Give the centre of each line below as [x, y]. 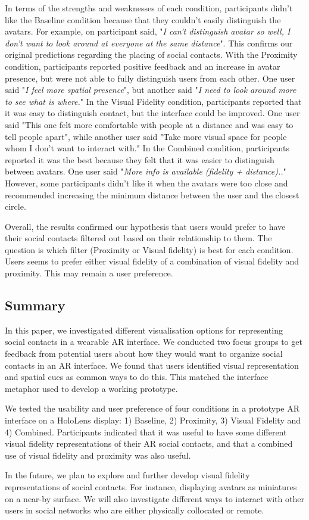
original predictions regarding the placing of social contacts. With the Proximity [151, 55]
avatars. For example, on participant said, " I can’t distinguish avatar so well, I [148, 31]
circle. [15, 206]
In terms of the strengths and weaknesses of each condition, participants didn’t [149, 8]
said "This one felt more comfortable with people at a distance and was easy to [149, 124]
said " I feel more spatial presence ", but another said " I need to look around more [151, 90]
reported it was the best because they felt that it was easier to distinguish [140, 159]
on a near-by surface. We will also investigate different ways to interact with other [154, 498]
